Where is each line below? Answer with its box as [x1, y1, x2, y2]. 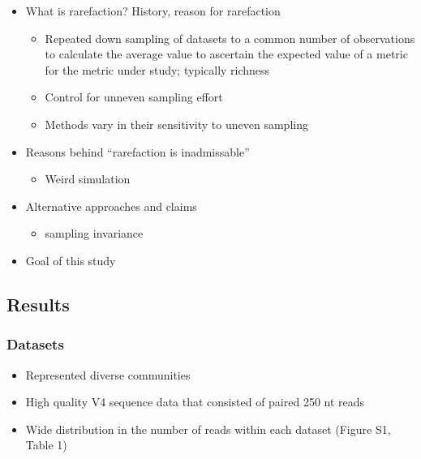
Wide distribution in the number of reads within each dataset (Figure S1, [25, 420, 391, 437]
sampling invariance [45, 225, 144, 242]
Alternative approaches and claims [25, 197, 197, 214]
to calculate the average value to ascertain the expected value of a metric [45, 45, 408, 62]
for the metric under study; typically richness [45, 61, 270, 78]
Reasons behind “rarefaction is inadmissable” [25, 143, 250, 160]
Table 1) [25, 436, 67, 453]
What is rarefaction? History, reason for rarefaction [25, 2, 281, 19]
